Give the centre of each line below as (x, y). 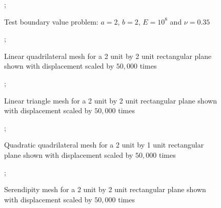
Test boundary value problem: (51, 21)
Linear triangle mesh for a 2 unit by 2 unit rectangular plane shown (111, 100)
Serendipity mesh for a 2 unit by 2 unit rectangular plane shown (105, 189)
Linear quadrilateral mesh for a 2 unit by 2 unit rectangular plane (108, 56)
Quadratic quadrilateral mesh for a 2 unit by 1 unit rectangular (104, 145)
